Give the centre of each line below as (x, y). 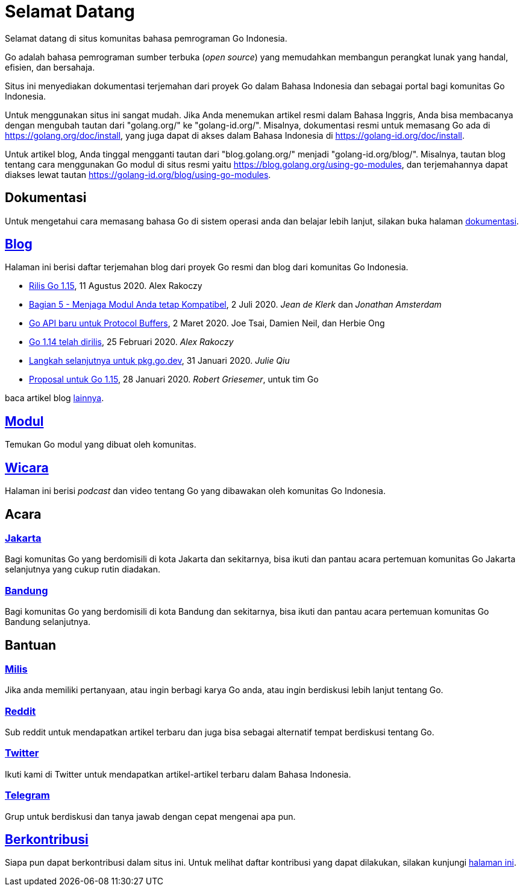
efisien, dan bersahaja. (50, 67)
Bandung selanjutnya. (48, 622)
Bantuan (31, 645)
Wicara (27, 468)
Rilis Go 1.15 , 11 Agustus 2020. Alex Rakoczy (116, 286)
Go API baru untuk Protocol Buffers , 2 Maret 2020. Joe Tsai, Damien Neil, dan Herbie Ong (207, 323)
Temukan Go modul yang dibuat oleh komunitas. (101, 445)
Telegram (27, 795)
